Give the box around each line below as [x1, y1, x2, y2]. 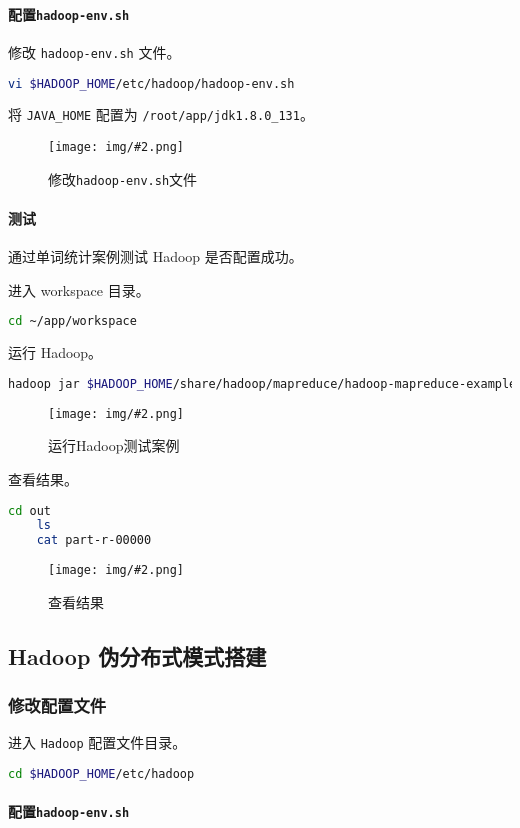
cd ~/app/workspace [8, 314, 137, 329]
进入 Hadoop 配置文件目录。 [8, 732, 187, 753]
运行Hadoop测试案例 [48, 435, 180, 456]
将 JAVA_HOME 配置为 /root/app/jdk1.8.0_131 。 [8, 104, 314, 125]
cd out [8, 503, 51, 518]
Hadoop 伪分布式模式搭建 [8, 640, 267, 671]
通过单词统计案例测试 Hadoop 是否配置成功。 [8, 246, 303, 267]
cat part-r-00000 [36, 533, 152, 548]
